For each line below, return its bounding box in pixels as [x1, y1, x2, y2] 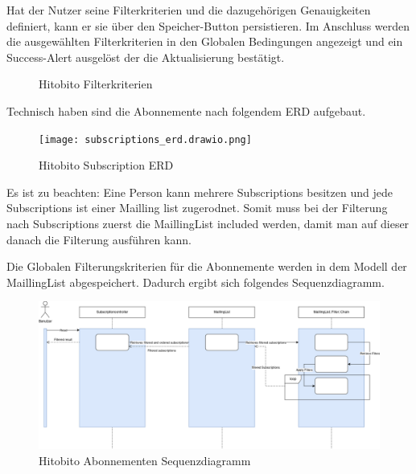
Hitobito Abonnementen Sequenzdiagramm [39, 452, 251, 468]
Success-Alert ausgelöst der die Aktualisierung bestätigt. [6, 48, 285, 65]
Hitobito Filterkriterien [39, 76, 153, 92]
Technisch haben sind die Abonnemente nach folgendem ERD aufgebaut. [6, 102, 366, 119]
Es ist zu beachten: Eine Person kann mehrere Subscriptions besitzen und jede [6, 183, 393, 200]
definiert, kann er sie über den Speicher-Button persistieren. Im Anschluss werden [6, 17, 410, 34]
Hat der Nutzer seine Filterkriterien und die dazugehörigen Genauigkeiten [6, 2, 371, 18]
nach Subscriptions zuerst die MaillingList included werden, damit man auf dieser [6, 215, 410, 231]
